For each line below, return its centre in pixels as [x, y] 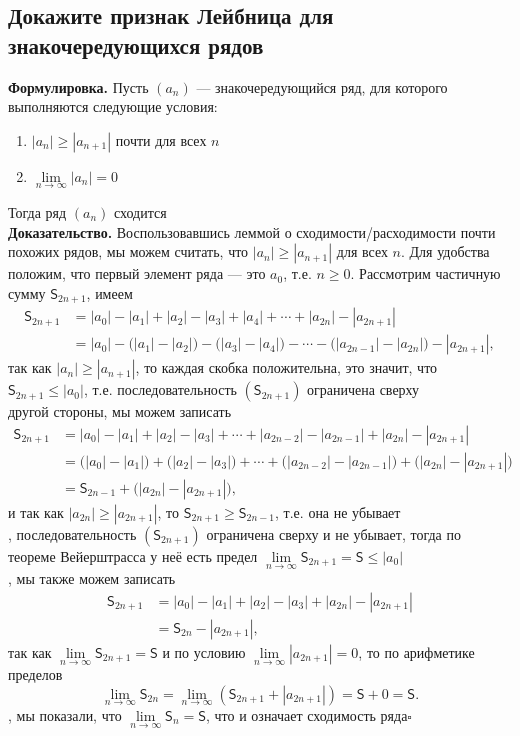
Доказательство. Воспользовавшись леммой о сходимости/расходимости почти [252, 231]
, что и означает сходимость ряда [307, 714]
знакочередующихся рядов [136, 44]
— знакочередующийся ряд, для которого [322, 86]
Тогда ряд [37, 212]
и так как [36, 511]
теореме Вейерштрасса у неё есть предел [133, 555]
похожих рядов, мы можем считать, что [128, 251]
